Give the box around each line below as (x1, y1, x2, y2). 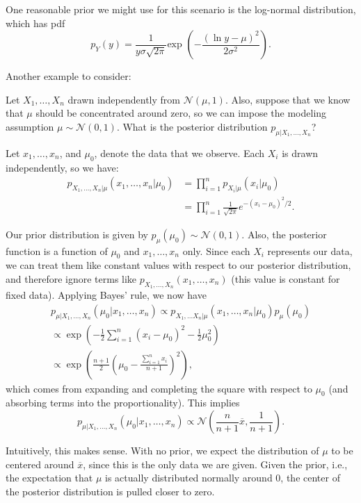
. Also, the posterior (241, 226, 327, 241)
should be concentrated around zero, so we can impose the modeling (35, 106, 327, 120)
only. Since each (182, 243, 250, 258)
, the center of (280, 470, 340, 485)
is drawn (282, 145, 319, 160)
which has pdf (6, 15, 65, 30)
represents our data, (267, 243, 353, 258)
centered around (6, 456, 74, 471)
